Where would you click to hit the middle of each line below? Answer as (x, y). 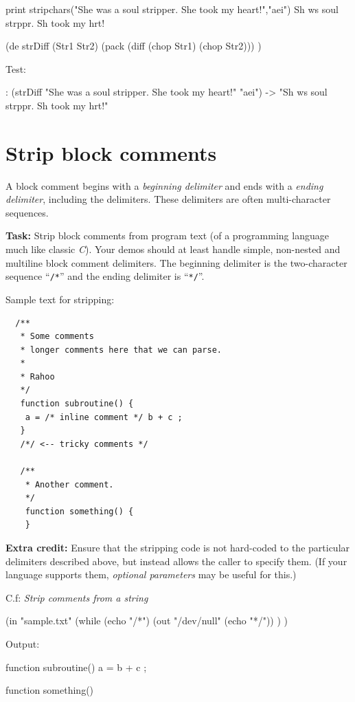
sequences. (27, 212)
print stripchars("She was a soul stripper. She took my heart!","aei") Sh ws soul (172, 9)
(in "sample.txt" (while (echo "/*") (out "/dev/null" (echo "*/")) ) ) (147, 621)
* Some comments (57, 337)
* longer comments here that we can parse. (121, 350)
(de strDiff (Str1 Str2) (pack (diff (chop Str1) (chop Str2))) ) (134, 46)
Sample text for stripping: (60, 299)
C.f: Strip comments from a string (77, 597)
